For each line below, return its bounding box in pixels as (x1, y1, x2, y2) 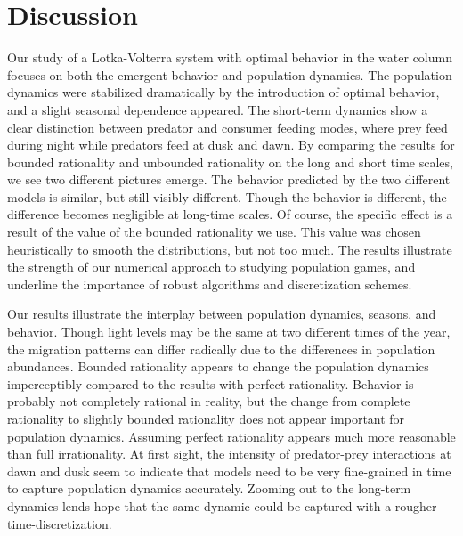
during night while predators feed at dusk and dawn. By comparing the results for (7, 135, 455, 154)
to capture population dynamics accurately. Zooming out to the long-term (7, 479, 411, 498)
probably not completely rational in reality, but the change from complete (7, 392, 410, 410)
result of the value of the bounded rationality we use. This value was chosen (7, 223, 421, 241)
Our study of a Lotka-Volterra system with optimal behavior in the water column (7, 48, 452, 67)
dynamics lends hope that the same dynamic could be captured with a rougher (7, 496, 437, 515)
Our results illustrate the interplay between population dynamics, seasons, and (7, 305, 436, 323)
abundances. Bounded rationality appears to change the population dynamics (7, 357, 429, 376)
